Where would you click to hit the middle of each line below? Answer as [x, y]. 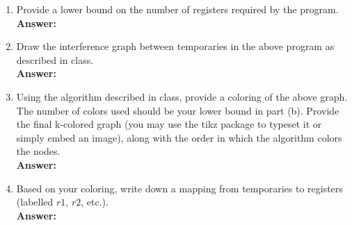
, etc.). [95, 202]
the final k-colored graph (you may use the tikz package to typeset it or [169, 124]
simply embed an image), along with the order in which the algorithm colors [179, 137]
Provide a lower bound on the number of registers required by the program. [177, 9]
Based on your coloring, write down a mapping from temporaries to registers [179, 188]
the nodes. [38, 151]
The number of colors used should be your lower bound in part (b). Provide [178, 110]
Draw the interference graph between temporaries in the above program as [175, 46]
